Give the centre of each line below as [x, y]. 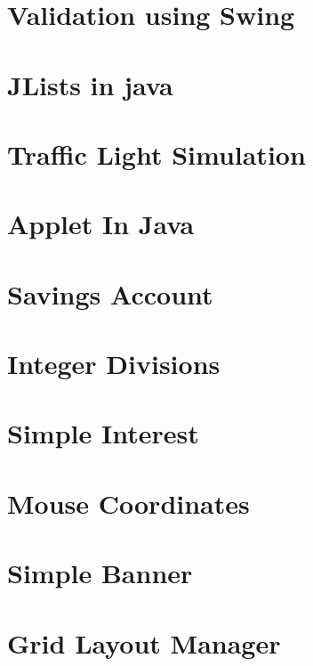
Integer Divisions [114, 364]
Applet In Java [101, 224]
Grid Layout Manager [144, 642]
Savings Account [110, 293]
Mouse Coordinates [128, 503]
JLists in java [90, 84]
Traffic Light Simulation [156, 154]
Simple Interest [103, 433]
